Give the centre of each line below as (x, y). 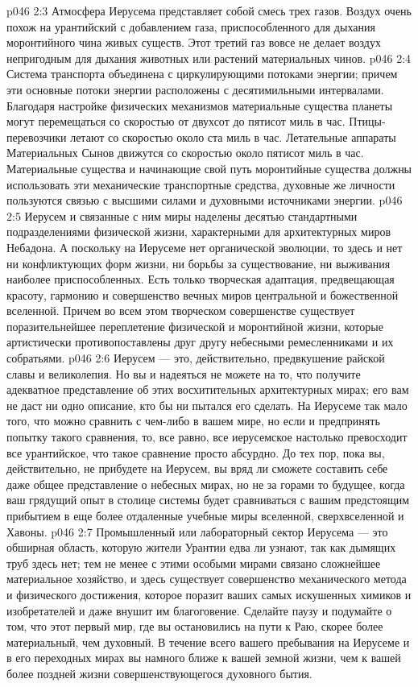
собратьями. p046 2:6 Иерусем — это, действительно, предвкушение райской (196, 358)
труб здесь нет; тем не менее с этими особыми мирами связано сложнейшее (194, 563)
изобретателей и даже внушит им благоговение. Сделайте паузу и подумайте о (199, 610)
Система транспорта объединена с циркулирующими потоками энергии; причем (202, 74)
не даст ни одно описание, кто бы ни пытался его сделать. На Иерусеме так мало (207, 405)
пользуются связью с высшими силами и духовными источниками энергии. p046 (205, 200)
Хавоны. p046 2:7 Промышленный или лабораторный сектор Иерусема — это (197, 531)
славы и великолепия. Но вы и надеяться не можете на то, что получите (184, 373)
